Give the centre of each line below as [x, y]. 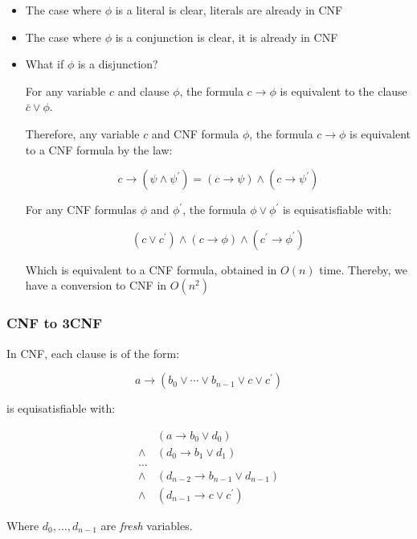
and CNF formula [195, 133]
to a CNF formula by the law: [99, 149]
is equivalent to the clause [343, 91]
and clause [143, 91]
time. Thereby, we [363, 269]
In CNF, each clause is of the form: [93, 353]
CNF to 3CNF [54, 323]
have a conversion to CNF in [96, 285]
